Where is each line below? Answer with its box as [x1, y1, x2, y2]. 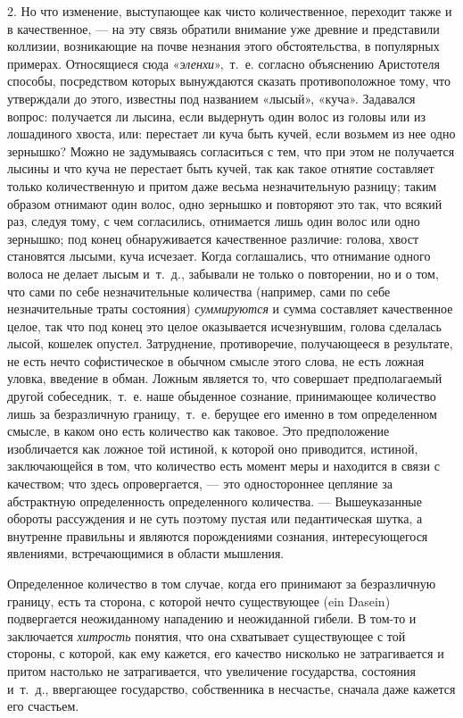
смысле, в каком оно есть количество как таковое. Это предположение [7, 422, 390, 440]
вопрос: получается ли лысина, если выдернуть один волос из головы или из [7, 106, 426, 125]
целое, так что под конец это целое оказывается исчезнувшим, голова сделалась [7, 316, 442, 335]
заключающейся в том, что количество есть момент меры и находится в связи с [7, 456, 440, 475]
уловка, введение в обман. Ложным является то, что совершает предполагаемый [7, 369, 442, 388]
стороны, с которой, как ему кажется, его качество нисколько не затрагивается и [7, 644, 444, 663]
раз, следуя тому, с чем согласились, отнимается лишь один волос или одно [7, 212, 420, 230]
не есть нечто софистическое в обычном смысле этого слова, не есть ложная [7, 351, 425, 370]
